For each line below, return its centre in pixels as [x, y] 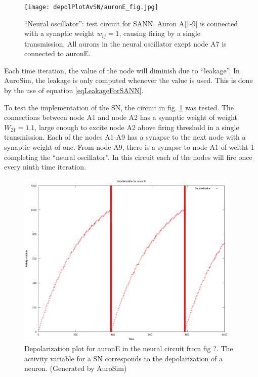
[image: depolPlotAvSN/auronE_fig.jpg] [91, 7]
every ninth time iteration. [45, 167]
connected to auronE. [57, 53]
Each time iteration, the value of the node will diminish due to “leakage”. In [122, 70]
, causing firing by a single [160, 33]
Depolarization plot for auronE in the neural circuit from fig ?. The [129, 348]
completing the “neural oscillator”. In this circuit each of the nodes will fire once [128, 157]
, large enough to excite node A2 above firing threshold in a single [137, 127]
